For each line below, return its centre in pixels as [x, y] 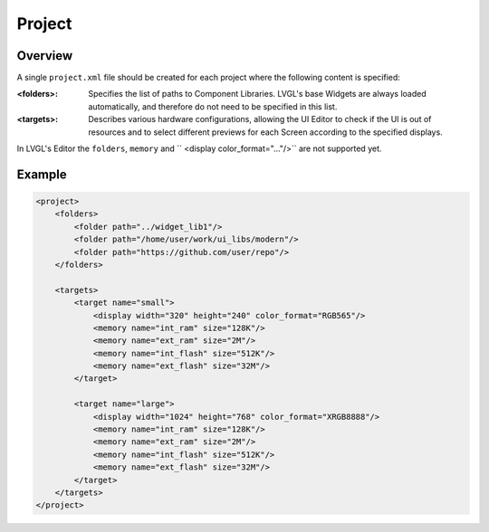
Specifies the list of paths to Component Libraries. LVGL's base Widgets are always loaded [258, 94]
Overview [45, 56]
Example [42, 174]
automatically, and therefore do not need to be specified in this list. [213, 106]
